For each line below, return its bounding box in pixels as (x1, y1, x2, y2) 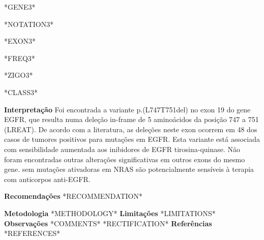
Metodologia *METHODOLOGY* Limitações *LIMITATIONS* (4, 207, 216, 218)
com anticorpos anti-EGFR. (4, 173, 91, 184)
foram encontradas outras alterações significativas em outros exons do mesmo (4, 154, 245, 164)
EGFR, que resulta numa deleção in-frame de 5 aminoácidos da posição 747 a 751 (4, 114, 259, 125)
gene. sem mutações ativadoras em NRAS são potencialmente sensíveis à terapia (4, 164, 254, 174)
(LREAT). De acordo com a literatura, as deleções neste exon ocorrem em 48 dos (4, 124, 257, 134)
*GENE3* (4, 2, 36, 12)
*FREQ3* (4, 52, 35, 63)
